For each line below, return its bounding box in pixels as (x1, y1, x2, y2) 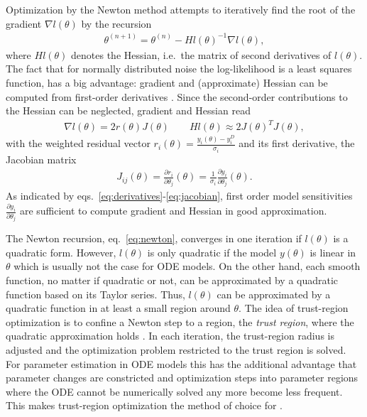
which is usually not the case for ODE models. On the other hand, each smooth (13, 259, 361, 274)
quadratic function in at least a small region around (6, 300, 231, 315)
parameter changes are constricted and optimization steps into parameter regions (6, 370, 358, 385)
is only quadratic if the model (147, 244, 277, 259)
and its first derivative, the (239, 136, 355, 151)
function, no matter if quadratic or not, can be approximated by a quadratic (6, 273, 339, 287)
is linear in (310, 244, 356, 259)
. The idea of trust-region (239, 300, 349, 315)
